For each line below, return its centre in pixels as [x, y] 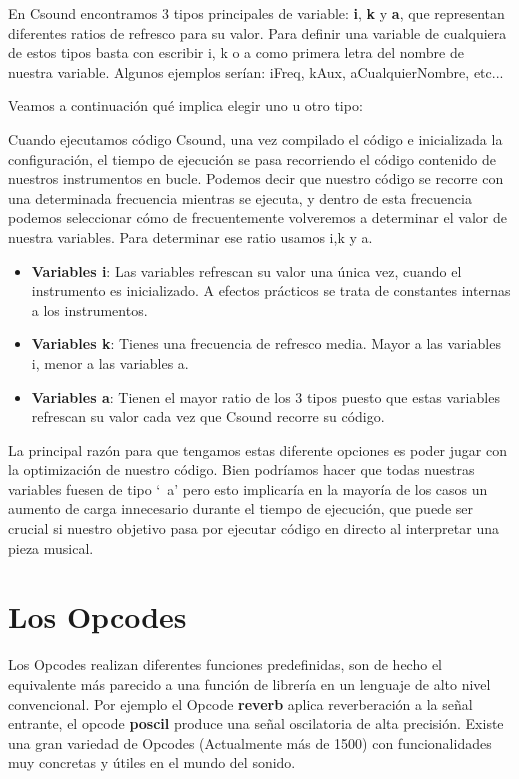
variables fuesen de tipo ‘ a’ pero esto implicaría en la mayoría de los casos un [248, 488]
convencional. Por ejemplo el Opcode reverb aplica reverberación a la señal [240, 703]
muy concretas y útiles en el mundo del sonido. [152, 762]
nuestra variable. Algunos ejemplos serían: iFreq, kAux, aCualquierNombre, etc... [256, 71]
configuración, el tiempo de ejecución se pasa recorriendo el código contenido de [252, 158]
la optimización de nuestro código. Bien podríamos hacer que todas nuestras [241, 469]
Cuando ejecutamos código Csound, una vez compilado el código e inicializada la [255, 138]
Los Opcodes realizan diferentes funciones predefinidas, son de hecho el [225, 664]
